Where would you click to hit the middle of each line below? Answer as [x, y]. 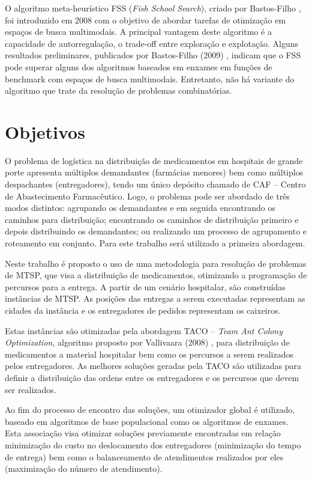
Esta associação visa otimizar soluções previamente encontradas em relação [143, 433]
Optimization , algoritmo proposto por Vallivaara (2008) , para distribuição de [147, 342]
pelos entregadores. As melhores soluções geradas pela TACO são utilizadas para [153, 366]
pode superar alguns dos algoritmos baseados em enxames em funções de [139, 66]
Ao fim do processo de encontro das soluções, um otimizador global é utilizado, [150, 410]
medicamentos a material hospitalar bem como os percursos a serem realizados [149, 354]
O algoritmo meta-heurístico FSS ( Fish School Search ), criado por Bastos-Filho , [153, 8]
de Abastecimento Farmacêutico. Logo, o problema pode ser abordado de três [147, 196]
